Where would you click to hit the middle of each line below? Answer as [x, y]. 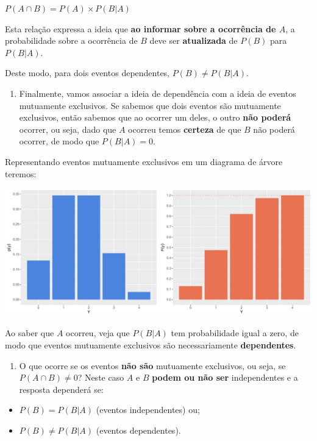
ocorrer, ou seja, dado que [68, 129]
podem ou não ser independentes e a [225, 377]
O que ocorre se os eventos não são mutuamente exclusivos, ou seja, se [152, 365]
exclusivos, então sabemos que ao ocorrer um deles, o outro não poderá [155, 117]
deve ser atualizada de [194, 41]
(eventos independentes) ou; [148, 410]
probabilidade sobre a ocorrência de [71, 41]
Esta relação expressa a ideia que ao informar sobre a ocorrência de [141, 28]
